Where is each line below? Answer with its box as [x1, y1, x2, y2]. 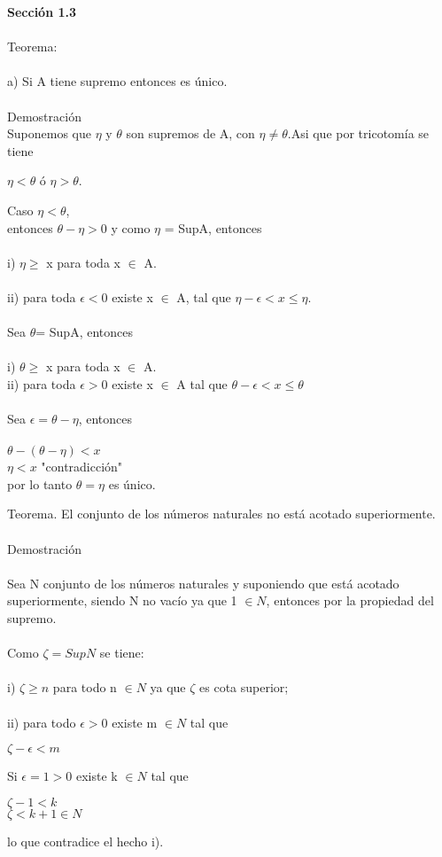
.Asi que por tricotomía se [287, 124, 430, 143]
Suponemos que [7, 124, 91, 143]
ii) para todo [7, 713, 76, 731]
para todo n [52, 678, 117, 697]
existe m [112, 713, 158, 731]
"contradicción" [41, 457, 123, 476]
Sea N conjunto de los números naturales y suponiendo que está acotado [7, 573, 399, 592]
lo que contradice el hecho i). [7, 831, 164, 850]
